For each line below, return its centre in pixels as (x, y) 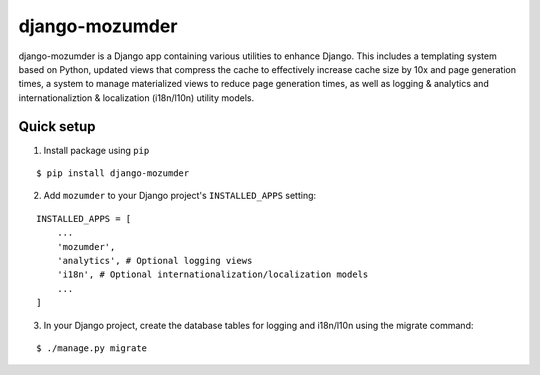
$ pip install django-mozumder (113, 173)
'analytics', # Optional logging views (154, 260)
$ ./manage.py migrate (92, 348)
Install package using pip (96, 150)
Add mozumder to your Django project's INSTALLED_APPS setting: (180, 196)
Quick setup (57, 126)
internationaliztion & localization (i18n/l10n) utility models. (136, 97)
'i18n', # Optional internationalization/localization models (212, 274)
